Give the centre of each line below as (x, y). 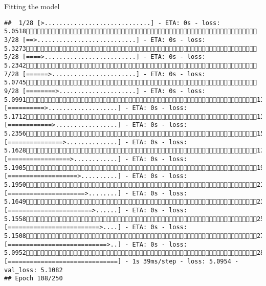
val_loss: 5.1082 (34, 270)
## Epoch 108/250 (34, 279)
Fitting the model (32, 6)
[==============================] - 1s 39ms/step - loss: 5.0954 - (121, 261)
